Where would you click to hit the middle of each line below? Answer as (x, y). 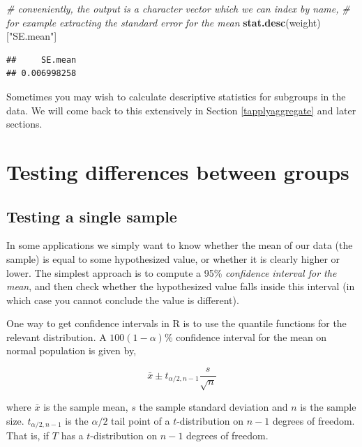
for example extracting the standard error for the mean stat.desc (146, 22)
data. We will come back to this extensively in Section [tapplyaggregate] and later (181, 110)
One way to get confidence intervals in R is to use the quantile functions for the (176, 323)
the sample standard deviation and (213, 406)
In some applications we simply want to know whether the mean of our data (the (180, 245)
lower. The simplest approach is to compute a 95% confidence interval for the (172, 272)
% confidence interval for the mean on (246, 336)
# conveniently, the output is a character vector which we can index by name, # (178, 8)
